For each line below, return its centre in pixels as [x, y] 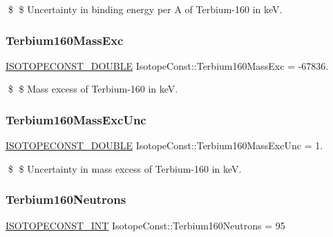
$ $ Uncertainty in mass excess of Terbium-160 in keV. [125, 168]
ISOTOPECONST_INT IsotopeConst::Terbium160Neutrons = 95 [145, 225]
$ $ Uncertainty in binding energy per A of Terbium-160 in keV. [145, 9]
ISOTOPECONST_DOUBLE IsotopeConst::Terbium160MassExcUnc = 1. [164, 145]
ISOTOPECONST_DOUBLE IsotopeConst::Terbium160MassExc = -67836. [167, 65]
